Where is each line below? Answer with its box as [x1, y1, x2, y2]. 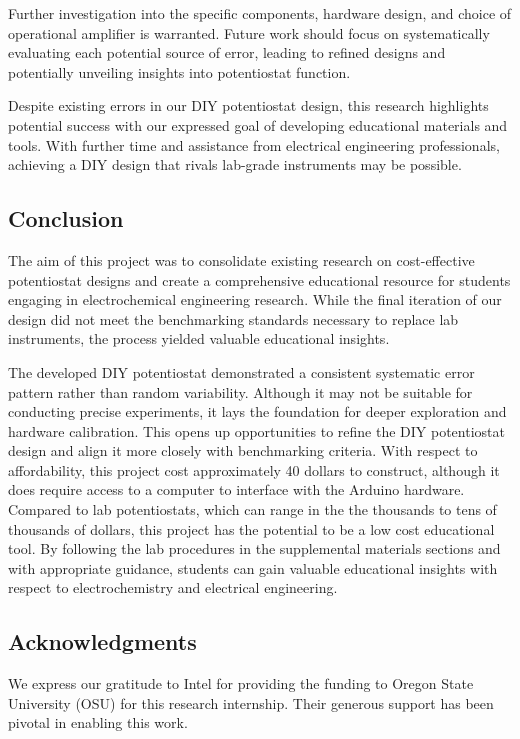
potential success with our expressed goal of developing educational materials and [8, 114, 508, 135]
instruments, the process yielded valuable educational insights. [8, 328, 390, 349]
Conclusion [8, 203, 124, 234]
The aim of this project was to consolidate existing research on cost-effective [8, 249, 475, 270]
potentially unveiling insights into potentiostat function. [8, 61, 351, 82]
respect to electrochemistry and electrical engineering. [8, 577, 338, 598]
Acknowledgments [8, 626, 197, 657]
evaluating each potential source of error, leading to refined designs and [8, 42, 446, 63]
